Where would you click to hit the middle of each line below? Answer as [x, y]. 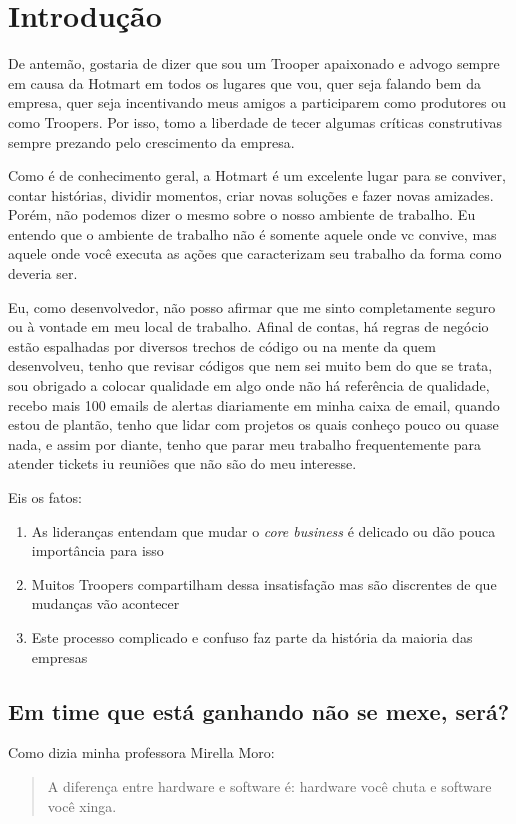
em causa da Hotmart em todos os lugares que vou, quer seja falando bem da [244, 82]
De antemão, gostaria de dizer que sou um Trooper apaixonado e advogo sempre [254, 63]
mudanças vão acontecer [105, 603]
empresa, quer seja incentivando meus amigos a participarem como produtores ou [257, 102]
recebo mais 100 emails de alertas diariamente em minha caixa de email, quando [254, 404]
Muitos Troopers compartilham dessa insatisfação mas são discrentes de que [264, 583]
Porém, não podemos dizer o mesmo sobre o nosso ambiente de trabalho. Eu [242, 214]
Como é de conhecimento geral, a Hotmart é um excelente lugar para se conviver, [257, 175]
